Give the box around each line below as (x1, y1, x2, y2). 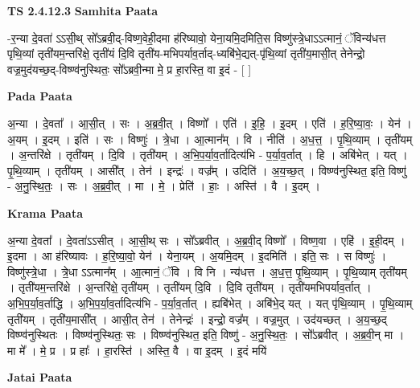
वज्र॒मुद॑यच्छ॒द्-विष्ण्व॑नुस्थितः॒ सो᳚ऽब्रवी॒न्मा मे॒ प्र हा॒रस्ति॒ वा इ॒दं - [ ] (7, 60, 252, 77)
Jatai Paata (7, 369, 72, 386)
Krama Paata (7, 204, 83, 221)
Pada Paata (7, 88, 72, 104)
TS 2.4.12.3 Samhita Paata (7, 2, 159, 18)
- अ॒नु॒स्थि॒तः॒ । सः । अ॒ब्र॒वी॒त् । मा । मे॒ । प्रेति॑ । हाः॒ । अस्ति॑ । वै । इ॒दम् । (7, 178, 320, 194)
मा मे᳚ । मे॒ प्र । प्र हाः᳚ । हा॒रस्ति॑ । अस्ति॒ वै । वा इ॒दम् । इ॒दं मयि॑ (7, 341, 267, 358)
